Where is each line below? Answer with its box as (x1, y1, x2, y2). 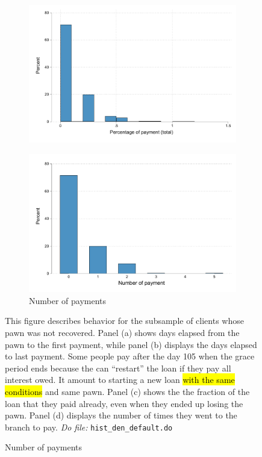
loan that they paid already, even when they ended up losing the (5, 397, 243, 409)
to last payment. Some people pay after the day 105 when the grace (5, 350, 255, 362)
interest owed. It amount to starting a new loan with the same (5, 373, 235, 386)
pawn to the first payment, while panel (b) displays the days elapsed (5, 338, 257, 350)
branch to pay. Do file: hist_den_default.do (5, 420, 173, 433)
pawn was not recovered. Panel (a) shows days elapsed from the (5, 326, 240, 339)
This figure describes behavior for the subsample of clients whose (5, 314, 244, 327)
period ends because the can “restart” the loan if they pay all (5, 361, 231, 374)
